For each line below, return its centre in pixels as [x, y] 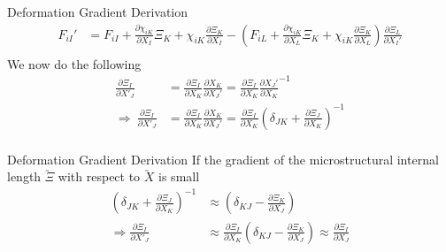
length [24, 176]
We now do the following [74, 63]
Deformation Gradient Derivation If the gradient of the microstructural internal [223, 159]
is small [179, 176]
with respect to [99, 176]
